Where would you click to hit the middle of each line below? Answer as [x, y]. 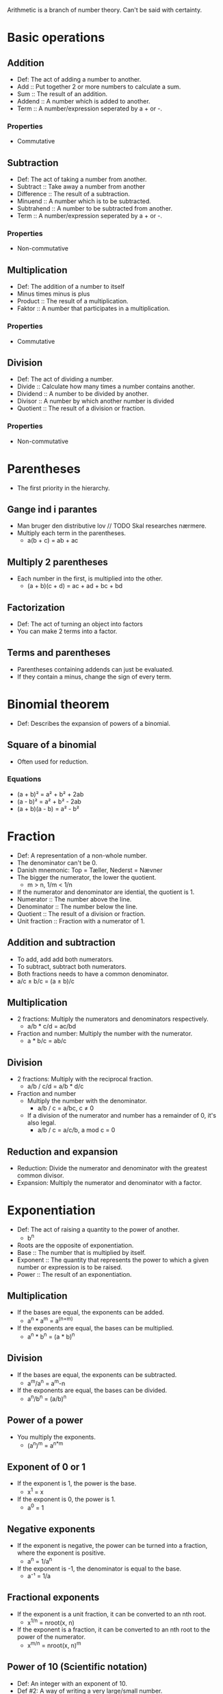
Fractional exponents [53, 1598]
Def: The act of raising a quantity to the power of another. [98, 1229]
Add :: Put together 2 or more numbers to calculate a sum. [99, 86]
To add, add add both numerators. [65, 959]
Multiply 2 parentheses [57, 562]
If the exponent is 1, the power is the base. [77, 1483]
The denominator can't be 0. [57, 862]
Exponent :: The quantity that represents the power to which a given [113, 1260]
